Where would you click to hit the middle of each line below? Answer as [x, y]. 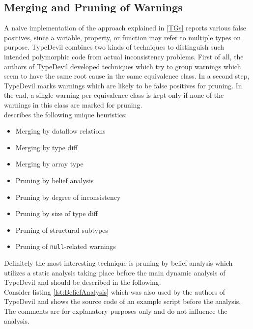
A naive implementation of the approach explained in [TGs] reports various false [125, 28]
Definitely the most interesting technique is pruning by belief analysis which [118, 262]
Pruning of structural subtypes [62, 230]
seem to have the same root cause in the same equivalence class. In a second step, [127, 76]
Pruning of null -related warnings [66, 246]
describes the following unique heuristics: [66, 114]
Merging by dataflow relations [60, 131]
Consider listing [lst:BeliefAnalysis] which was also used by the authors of [115, 291]
